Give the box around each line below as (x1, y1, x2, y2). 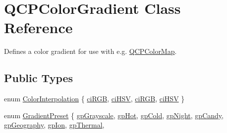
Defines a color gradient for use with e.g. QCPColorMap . (4, 46, 177, 56)
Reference (4, 17, 73, 38)
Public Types (4, 70, 73, 86)
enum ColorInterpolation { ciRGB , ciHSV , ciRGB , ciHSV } (4, 93, 185, 104)
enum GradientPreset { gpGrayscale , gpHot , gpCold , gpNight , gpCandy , (4, 110, 224, 120)
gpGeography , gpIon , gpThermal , (4, 120, 105, 130)
